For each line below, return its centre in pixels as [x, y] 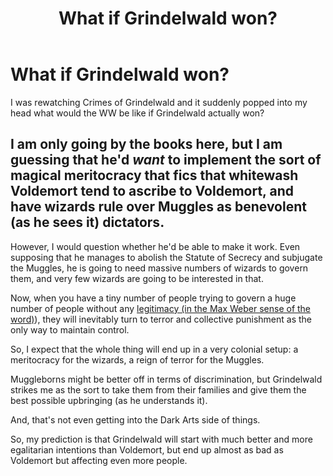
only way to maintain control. [70, 329]
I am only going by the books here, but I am [146, 144]
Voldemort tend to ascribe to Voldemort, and [152, 191]
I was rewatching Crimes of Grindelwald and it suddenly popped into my [159, 102]
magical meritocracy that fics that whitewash [154, 175]
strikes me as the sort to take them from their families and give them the [158, 389]
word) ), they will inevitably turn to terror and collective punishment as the [161, 319]
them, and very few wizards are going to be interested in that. [137, 278]
